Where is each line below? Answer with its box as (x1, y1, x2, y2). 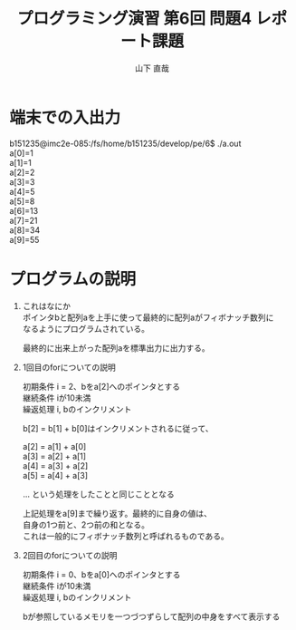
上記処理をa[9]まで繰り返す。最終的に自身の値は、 (22, 508, 213, 519)
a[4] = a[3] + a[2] (22, 460, 89, 471)
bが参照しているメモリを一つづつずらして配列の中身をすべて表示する (22, 611, 281, 622)
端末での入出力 (9, 107, 121, 128)
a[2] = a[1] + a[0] (22, 441, 87, 451)
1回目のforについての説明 (22, 362, 116, 373)
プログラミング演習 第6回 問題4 (16, 8, 252, 29)
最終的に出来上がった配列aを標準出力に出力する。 (22, 342, 210, 354)
